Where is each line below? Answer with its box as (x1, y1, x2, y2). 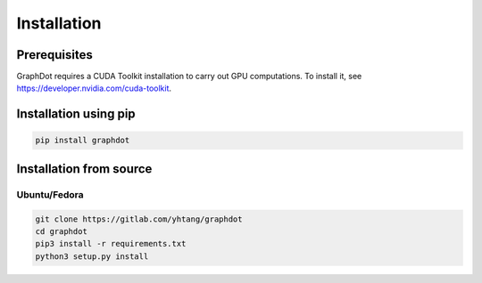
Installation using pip (16, 107, 136, 122)
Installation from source (16, 161, 153, 176)
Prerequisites (16, 47, 93, 62)
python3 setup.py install (35, 251, 149, 262)
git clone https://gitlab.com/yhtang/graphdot (35, 214, 243, 224)
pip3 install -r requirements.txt (35, 239, 187, 249)
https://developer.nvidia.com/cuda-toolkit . (16, 83, 172, 93)
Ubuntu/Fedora (16, 188, 84, 200)
